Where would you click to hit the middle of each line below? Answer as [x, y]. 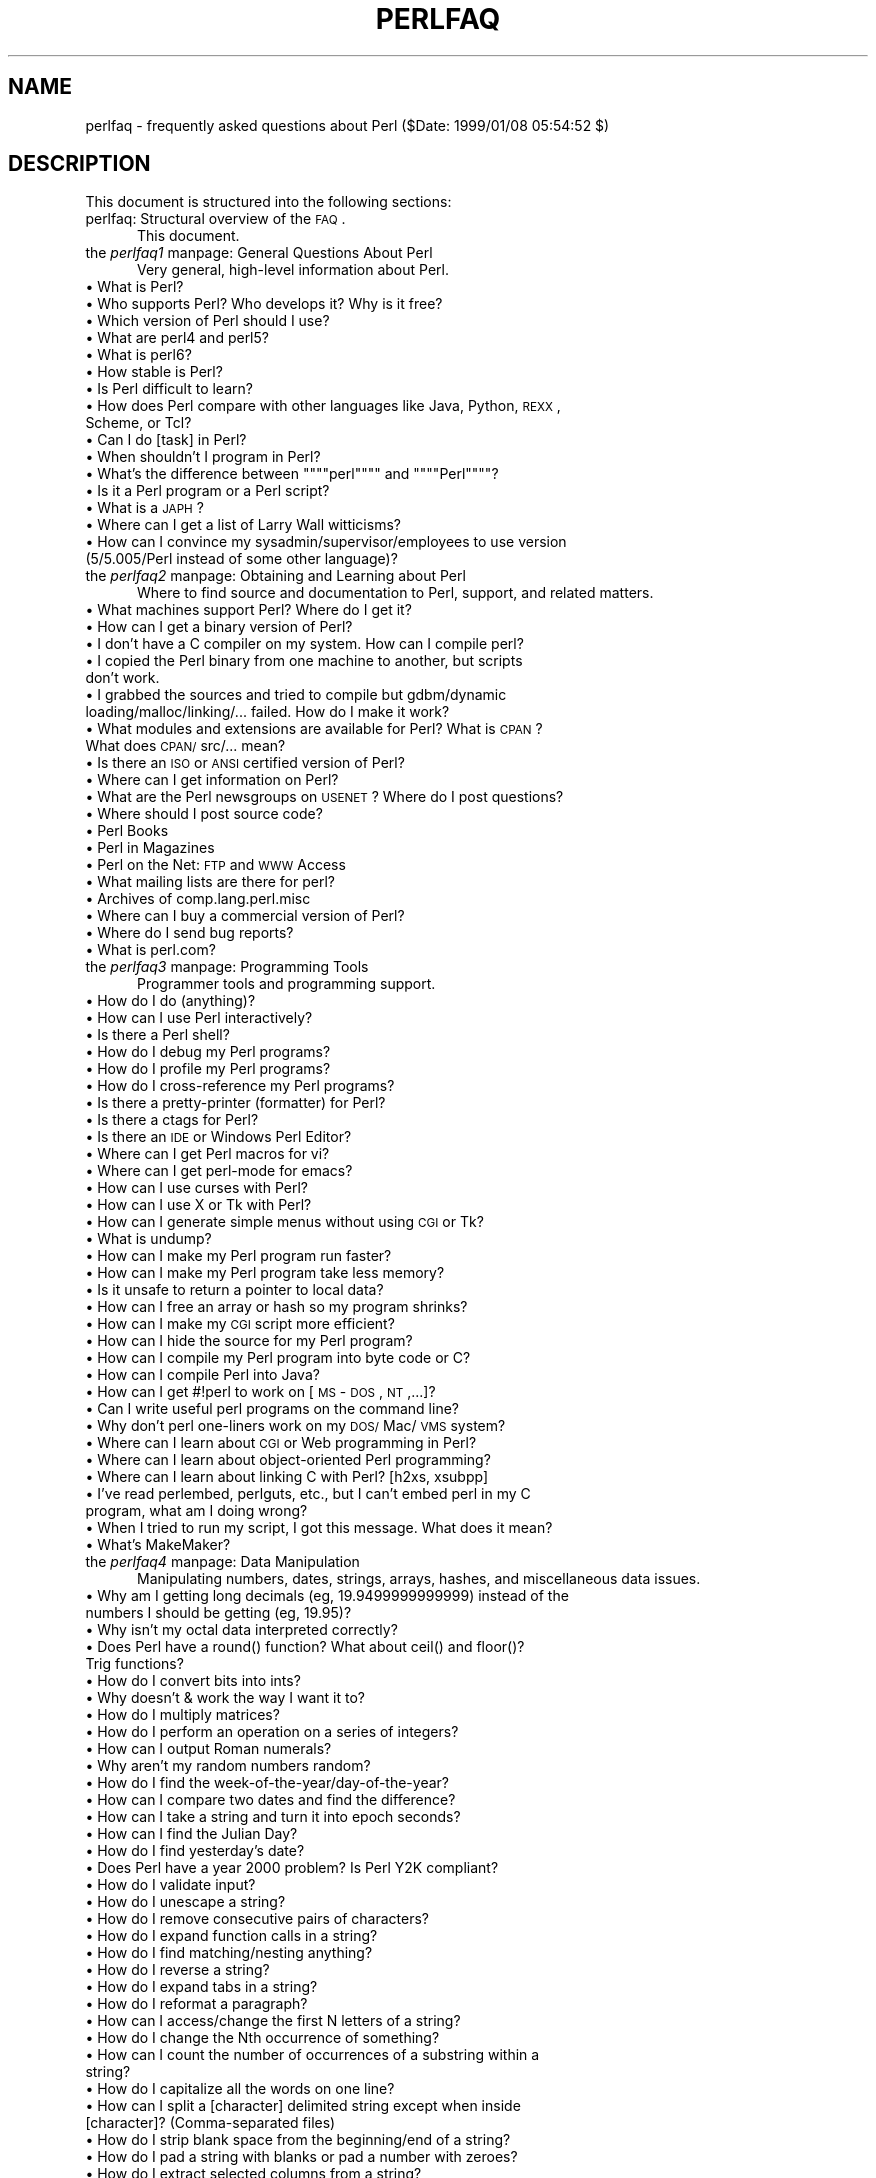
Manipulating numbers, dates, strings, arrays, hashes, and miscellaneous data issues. [419, 1579]
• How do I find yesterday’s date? [195, 1851]
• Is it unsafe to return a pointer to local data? [234, 1290]
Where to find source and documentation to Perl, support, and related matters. [395, 593]
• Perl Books [127, 831]
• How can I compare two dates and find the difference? [270, 1800]
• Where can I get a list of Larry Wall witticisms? [243, 525]
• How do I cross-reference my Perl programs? [240, 1086]
